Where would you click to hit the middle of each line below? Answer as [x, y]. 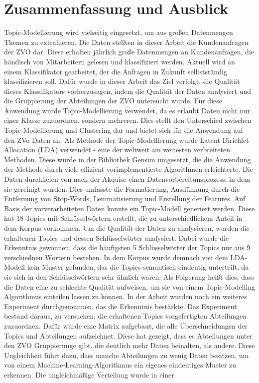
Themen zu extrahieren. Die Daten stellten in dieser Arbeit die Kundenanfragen [126, 42]
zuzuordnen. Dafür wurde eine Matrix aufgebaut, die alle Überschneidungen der [126, 325]
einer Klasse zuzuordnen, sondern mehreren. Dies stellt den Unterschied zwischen [128, 120]
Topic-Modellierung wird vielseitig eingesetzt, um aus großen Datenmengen [119, 32]
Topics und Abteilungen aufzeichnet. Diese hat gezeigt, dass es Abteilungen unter [128, 335]
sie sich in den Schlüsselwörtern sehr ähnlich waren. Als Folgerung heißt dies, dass [129, 276]
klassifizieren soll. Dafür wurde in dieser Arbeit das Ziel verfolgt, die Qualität [122, 81]
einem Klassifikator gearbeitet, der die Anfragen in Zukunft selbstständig [116, 71]
